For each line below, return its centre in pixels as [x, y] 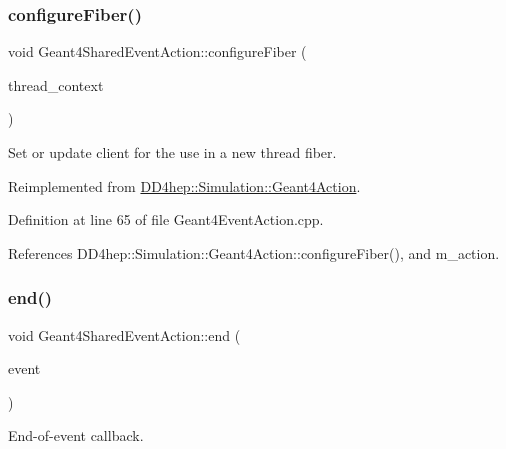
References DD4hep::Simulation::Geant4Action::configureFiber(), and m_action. [254, 252]
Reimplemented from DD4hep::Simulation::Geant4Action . [184, 185]
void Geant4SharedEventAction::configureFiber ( [157, 51]
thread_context [56, 84]
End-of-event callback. [76, 435]
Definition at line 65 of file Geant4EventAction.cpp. [166, 219]
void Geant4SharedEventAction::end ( [124, 334]
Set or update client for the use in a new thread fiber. [172, 152]
